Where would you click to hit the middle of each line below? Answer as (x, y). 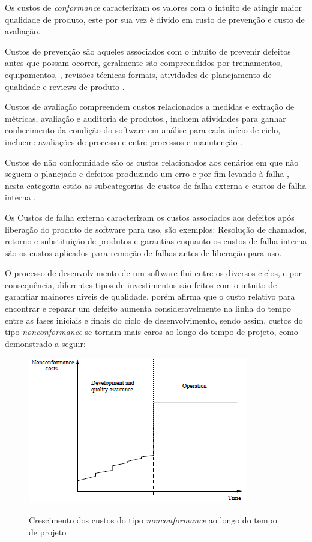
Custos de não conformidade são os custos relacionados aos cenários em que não (152, 162)
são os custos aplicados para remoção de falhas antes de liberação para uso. (143, 252)
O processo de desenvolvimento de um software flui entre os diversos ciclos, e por (154, 273)
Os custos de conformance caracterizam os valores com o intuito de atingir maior (153, 7)
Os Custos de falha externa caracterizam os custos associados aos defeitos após (150, 217)
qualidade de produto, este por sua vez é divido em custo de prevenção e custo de (155, 19)
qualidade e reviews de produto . (65, 86)
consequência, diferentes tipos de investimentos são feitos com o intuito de (141, 284)
